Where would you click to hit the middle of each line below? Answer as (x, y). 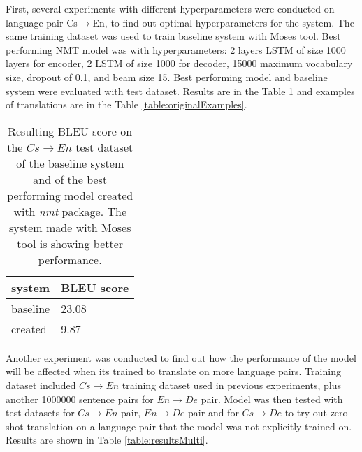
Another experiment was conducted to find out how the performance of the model (181, 357)
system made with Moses (70, 227)
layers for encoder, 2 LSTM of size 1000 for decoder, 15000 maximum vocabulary (179, 63)
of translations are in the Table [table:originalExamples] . (126, 104)
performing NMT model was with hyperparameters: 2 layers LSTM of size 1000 (176, 49)
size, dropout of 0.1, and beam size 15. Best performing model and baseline (167, 76)
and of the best (70, 179)
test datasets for (40, 413)
